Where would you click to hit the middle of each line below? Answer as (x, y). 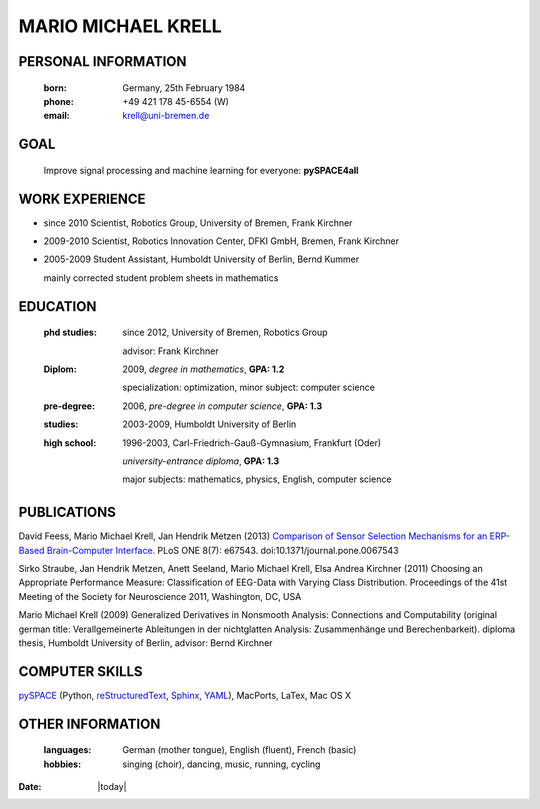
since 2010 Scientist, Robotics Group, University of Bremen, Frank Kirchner (198, 222)
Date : (30, 787)
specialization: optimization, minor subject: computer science (248, 387)
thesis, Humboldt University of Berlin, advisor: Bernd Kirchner (146, 643)
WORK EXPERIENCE (82, 198)
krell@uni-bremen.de (166, 116)
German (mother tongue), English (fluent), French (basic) (239, 750)
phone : (58, 101)
